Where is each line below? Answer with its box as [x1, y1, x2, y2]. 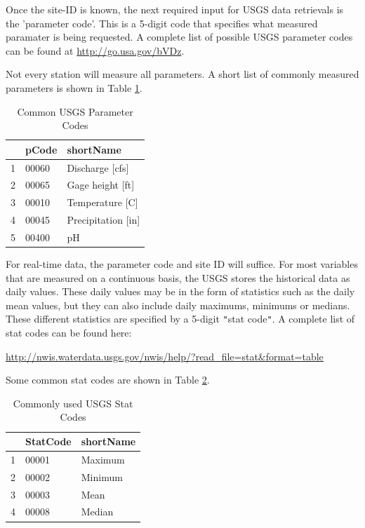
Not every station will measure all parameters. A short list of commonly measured [6, 67, 359, 81]
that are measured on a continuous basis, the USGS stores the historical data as [6, 270, 350, 285]
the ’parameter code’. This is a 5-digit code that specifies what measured [6, 15, 318, 30]
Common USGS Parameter [17, 104, 133, 119]
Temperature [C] [67, 195, 138, 210]
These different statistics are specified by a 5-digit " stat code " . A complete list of [6, 311, 355, 326]
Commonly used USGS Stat [13, 395, 133, 410]
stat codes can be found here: [6, 325, 132, 340]
